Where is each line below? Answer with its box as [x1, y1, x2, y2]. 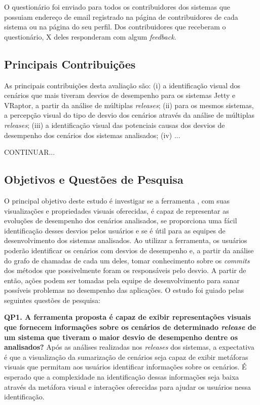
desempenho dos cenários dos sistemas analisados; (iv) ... [4, 129, 180, 140]
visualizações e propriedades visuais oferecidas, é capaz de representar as [4, 205, 229, 216]
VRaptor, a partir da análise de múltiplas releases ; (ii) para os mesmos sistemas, [4, 99, 254, 110]
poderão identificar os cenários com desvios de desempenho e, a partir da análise [4, 245, 254, 255]
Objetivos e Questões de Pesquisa [4, 172, 183, 187]
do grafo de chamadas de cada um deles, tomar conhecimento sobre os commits [4, 255, 250, 265]
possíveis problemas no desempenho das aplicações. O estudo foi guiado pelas [4, 285, 244, 295]
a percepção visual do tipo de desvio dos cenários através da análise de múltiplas [4, 110, 255, 120]
